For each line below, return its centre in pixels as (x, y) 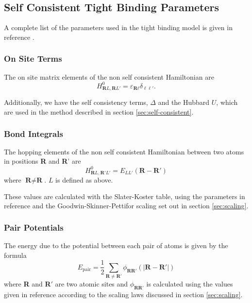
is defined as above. (84, 180)
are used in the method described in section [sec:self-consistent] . (99, 112)
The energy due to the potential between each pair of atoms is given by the (116, 245)
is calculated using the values (190, 284)
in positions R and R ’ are (42, 161)
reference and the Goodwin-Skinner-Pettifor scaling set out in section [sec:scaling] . (126, 206)
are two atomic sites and (92, 284)
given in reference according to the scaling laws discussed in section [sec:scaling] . (123, 295)
